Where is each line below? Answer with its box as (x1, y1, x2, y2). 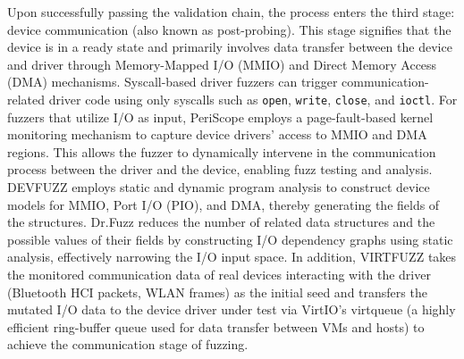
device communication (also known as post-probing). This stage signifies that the (7, 20, 451, 38)
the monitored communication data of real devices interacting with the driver (7, 264, 431, 283)
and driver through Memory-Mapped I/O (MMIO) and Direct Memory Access (7, 54, 437, 73)
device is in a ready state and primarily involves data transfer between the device (7, 38, 452, 56)
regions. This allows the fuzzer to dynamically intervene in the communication (7, 142, 436, 161)
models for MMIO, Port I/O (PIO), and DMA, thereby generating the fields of (7, 195, 440, 213)
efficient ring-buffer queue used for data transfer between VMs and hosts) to (7, 317, 425, 336)
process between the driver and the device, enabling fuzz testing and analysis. (7, 160, 433, 179)
